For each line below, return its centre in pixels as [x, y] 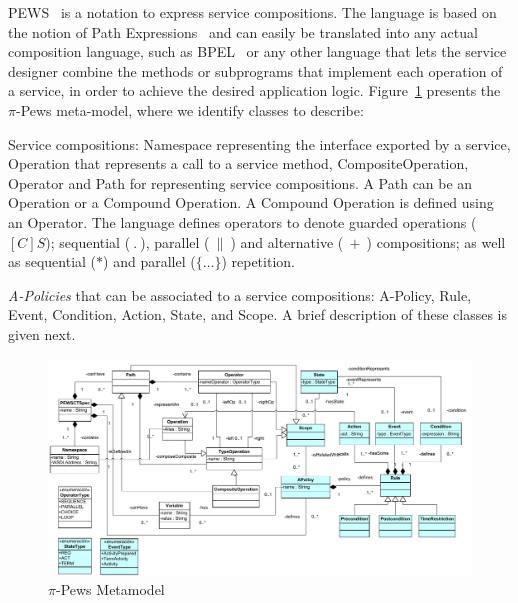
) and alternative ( [287, 241]
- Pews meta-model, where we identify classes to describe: [189, 109]
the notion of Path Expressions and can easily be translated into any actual [243, 31]
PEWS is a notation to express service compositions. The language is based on [252, 12]
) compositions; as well [436, 241]
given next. [42, 333]
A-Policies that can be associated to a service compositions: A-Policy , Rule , [240, 294]
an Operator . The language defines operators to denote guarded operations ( [242, 221]
